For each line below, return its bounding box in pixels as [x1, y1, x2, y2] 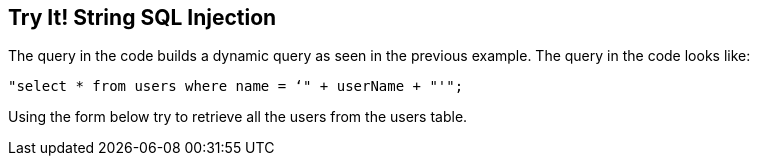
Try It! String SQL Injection [8, 5, 277, 30]
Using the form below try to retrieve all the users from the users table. [8, 108, 468, 126]
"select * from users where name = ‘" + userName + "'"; [8, 78, 464, 95]
